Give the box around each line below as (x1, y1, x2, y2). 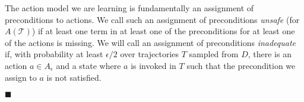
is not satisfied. (46, 71, 102, 83)
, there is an (248, 48, 292, 60)
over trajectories (120, 48, 179, 60)
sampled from (189, 48, 239, 60)
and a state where (56, 59, 121, 71)
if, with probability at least (5, 48, 103, 60)
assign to (5, 71, 37, 83)
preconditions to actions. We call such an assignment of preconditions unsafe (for (5, 13, 300, 25)
